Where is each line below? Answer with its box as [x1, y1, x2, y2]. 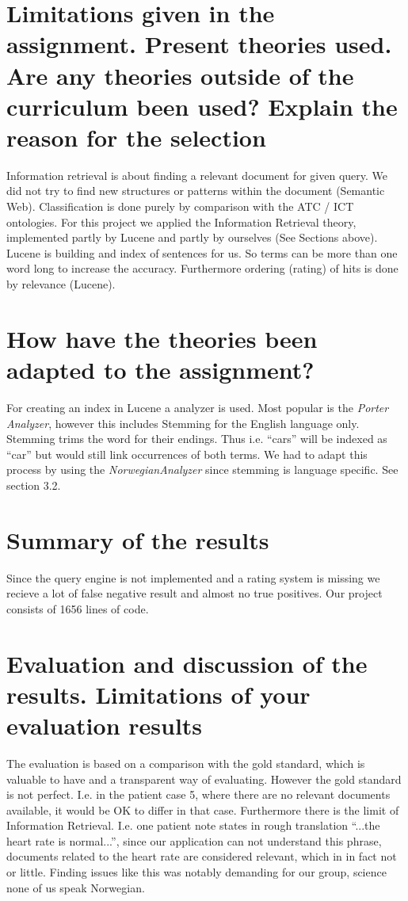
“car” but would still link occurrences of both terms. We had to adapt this [6, 445, 368, 462]
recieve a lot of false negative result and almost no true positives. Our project [6, 585, 383, 601]
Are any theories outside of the [6, 59, 354, 91]
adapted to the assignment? [6, 353, 315, 385]
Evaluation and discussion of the [6, 647, 368, 679]
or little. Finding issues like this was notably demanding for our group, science [6, 864, 387, 880]
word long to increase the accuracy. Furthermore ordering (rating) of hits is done [6, 260, 398, 277]
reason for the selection [6, 120, 266, 153]
